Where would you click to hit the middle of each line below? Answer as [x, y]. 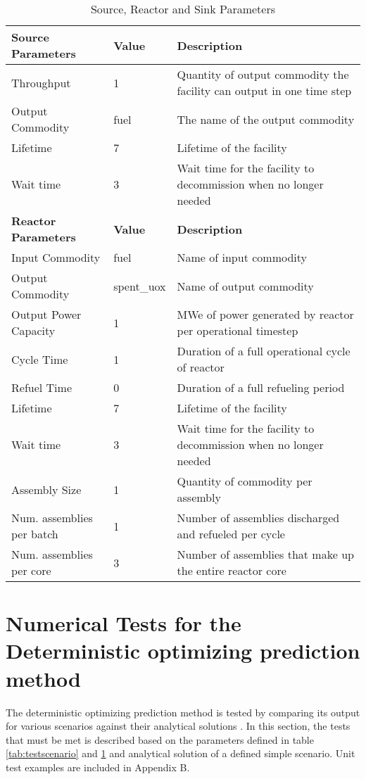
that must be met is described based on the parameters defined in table [160, 739]
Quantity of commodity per [245, 481]
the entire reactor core [232, 570]
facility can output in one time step [264, 90]
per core [31, 570]
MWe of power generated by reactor [265, 314]
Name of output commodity [245, 286]
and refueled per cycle [231, 534]
